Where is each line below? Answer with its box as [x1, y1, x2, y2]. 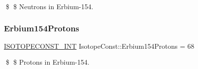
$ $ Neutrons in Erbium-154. [5, 1, 93, 11]
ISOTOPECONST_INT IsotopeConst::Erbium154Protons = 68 [4, 41, 195, 51]
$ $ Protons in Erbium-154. [5, 57, 90, 67]
